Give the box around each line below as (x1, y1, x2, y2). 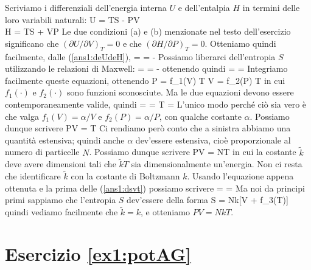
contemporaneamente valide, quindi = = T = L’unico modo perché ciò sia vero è (5, 97, 307, 110)
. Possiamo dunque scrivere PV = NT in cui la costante (89, 145, 296, 158)
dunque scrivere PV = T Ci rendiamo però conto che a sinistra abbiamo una (5, 122, 291, 134)
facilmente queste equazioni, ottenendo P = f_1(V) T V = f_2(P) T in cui (5, 74, 285, 86)
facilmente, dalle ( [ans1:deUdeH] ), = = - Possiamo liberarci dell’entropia (5, 50, 276, 63)
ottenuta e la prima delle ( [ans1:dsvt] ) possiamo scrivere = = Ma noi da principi (5, 181, 305, 194)
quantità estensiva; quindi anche (5, 133, 125, 146)
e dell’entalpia (178, 1, 230, 13)
